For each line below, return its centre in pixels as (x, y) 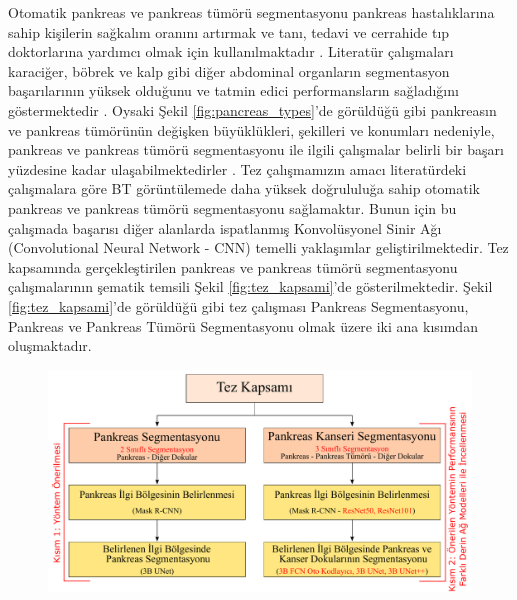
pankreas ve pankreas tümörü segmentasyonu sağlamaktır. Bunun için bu (232, 207)
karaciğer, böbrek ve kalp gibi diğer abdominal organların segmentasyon (229, 70)
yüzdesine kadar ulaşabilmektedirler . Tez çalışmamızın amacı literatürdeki (237, 168)
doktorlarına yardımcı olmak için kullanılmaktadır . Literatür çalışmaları (231, 51)
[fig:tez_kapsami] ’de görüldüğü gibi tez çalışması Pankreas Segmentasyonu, (238, 305)
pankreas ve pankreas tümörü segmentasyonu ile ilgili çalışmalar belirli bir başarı (256, 149)
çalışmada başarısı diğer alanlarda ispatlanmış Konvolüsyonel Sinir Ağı (225, 227)
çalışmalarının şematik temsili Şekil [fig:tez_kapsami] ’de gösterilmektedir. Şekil (250, 286)
